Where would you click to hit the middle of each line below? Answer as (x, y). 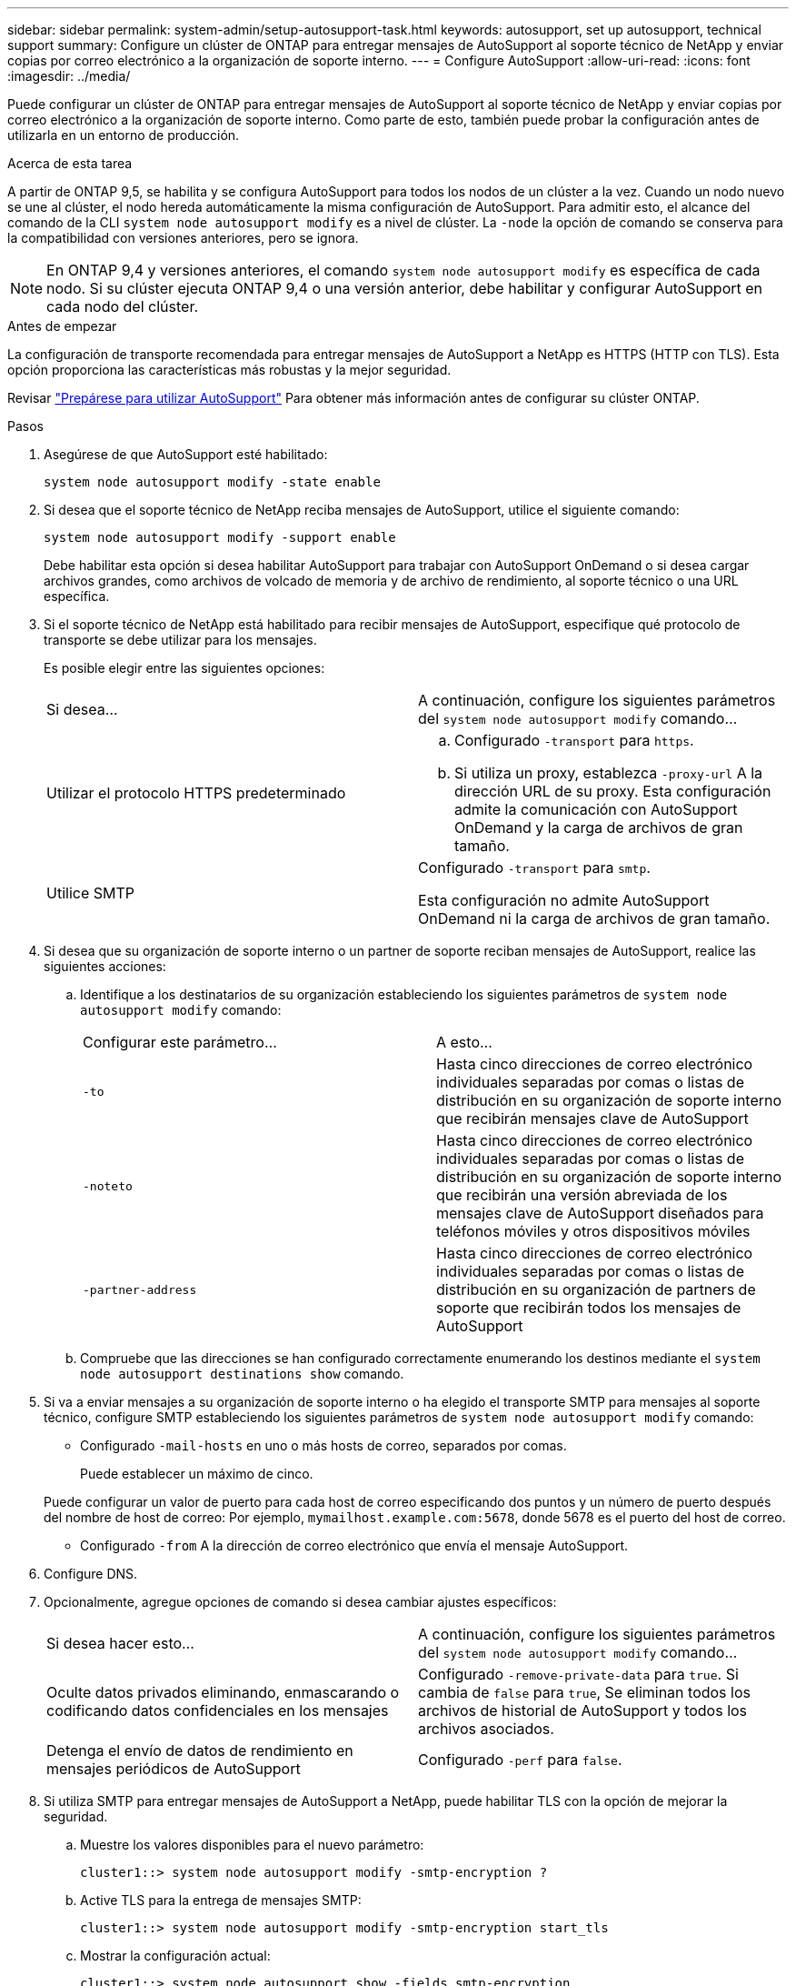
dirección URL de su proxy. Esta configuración (613, 791)
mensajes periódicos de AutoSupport (174, 1769)
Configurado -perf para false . (520, 1760)
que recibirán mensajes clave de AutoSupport (592, 1118)
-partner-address (140, 1289)
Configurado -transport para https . (574, 740)
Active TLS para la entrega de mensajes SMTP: (221, 1900)
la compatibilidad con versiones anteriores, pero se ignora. (183, 238)
